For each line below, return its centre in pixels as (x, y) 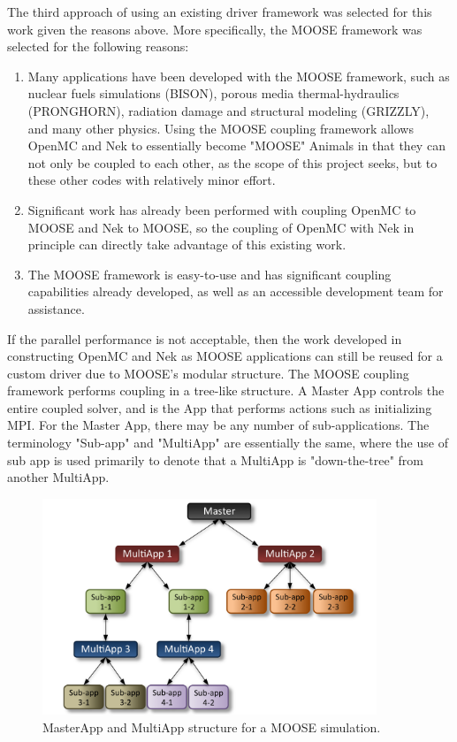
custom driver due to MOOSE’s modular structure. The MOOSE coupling (208, 373)
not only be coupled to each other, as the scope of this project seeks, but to (232, 162)
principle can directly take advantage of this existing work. (187, 245)
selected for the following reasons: (98, 46)
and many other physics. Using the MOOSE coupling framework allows (221, 128)
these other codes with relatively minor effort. (152, 180)
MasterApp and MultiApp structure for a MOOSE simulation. (212, 727)
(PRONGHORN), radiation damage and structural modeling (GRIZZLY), (228, 110)
